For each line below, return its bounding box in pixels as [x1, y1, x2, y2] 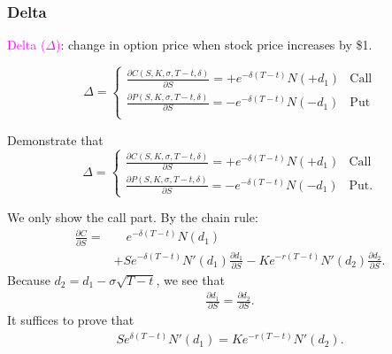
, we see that [156, 270, 225, 289]
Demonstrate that [7, 130, 104, 149]
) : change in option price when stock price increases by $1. [56, 35, 373, 54]
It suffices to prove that [7, 311, 135, 329]
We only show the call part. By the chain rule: [7, 208, 258, 227]
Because [7, 270, 50, 289]
